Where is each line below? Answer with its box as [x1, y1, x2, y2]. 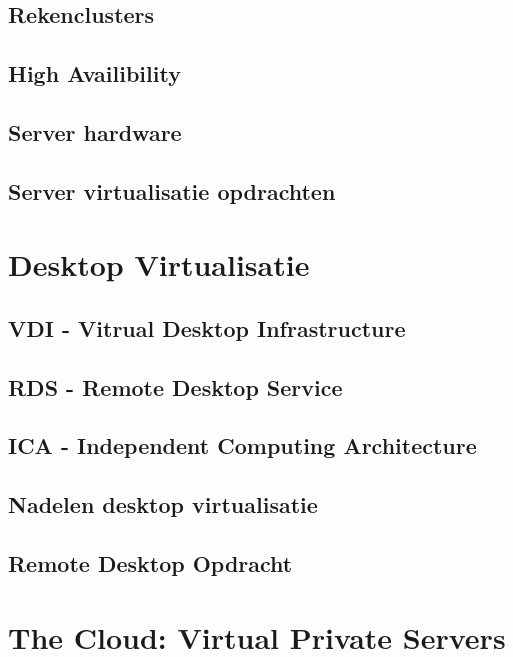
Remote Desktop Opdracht [8, 548, 293, 579]
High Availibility [8, 58, 181, 89]
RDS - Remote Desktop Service [8, 371, 343, 402]
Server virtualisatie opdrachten [8, 175, 336, 206]
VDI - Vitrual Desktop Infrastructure [8, 312, 406, 343]
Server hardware [8, 116, 182, 147]
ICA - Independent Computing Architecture [8, 430, 477, 461]
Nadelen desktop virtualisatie [8, 489, 318, 520]
